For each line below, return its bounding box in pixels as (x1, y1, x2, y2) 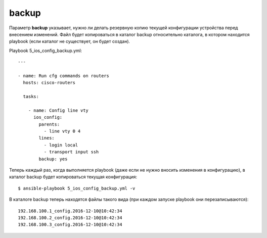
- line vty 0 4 (44, 129, 81, 134)
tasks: (23, 94, 39, 99)
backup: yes (39, 156, 68, 162)
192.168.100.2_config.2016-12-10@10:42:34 (18, 215, 123, 220)
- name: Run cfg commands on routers (18, 73, 110, 79)
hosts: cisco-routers (23, 80, 76, 86)
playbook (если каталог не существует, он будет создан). (9, 39, 131, 45)
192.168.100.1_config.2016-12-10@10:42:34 (18, 208, 123, 214)
